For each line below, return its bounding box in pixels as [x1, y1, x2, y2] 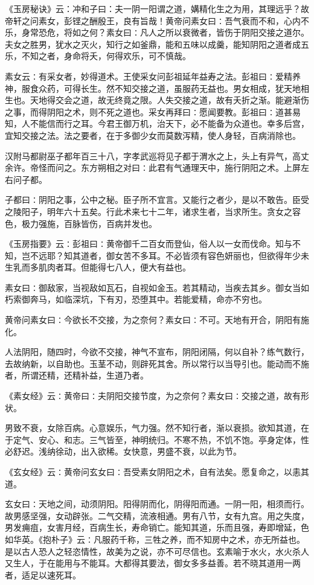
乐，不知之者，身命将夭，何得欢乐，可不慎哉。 [5, 50, 191, 62]
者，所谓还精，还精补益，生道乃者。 [5, 369, 149, 382]
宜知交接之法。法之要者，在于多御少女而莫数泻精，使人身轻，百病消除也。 [5, 129, 301, 141]
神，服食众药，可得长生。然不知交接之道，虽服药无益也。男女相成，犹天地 [5, 82, 301, 94]
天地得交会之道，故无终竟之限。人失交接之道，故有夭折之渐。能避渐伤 [30, 94, 309, 106]
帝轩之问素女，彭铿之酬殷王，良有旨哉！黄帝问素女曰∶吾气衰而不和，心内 [5, 14, 301, 27]
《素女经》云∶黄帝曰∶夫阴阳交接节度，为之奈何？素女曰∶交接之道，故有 [5, 389, 301, 402]
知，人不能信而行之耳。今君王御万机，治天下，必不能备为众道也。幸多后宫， [5, 117, 309, 130]
